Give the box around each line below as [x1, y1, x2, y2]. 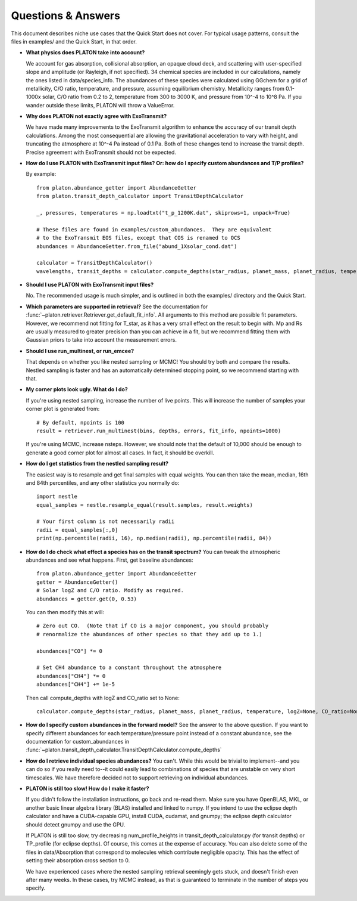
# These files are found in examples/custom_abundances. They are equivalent [36, 226, 272, 233]
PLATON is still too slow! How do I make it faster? [26, 785, 149, 792]
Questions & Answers [11, 9, 120, 22]
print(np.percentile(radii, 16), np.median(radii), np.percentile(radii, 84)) [36, 535, 272, 542]
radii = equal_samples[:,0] [36, 527, 118, 533]
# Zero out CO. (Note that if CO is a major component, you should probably [36, 623, 269, 629]
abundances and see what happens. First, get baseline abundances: [26, 556, 193, 563]
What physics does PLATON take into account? [26, 49, 145, 56]
